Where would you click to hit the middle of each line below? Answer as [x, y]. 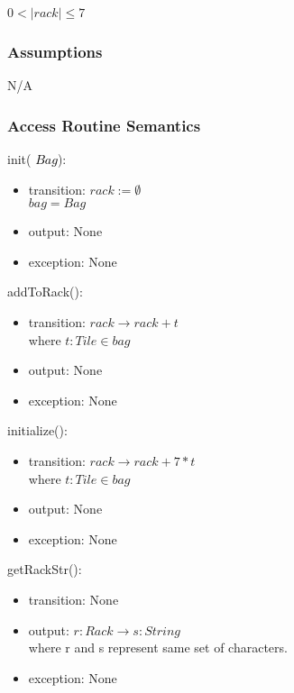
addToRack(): [45, 292]
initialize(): [37, 430]
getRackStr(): [45, 569]
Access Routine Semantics [104, 125]
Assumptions [55, 51]
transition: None [73, 599]
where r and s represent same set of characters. [158, 647]
